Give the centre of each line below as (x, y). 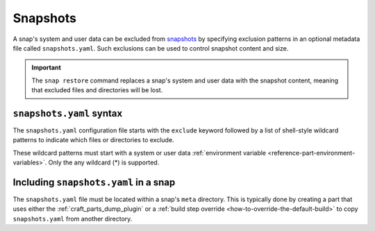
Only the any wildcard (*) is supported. (104, 162)
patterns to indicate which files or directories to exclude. (93, 140)
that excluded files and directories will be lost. (97, 90)
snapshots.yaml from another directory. (73, 219)
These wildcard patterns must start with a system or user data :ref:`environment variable (140, 153)
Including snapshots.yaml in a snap (94, 182)
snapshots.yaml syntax (68, 113)
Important (47, 68)
